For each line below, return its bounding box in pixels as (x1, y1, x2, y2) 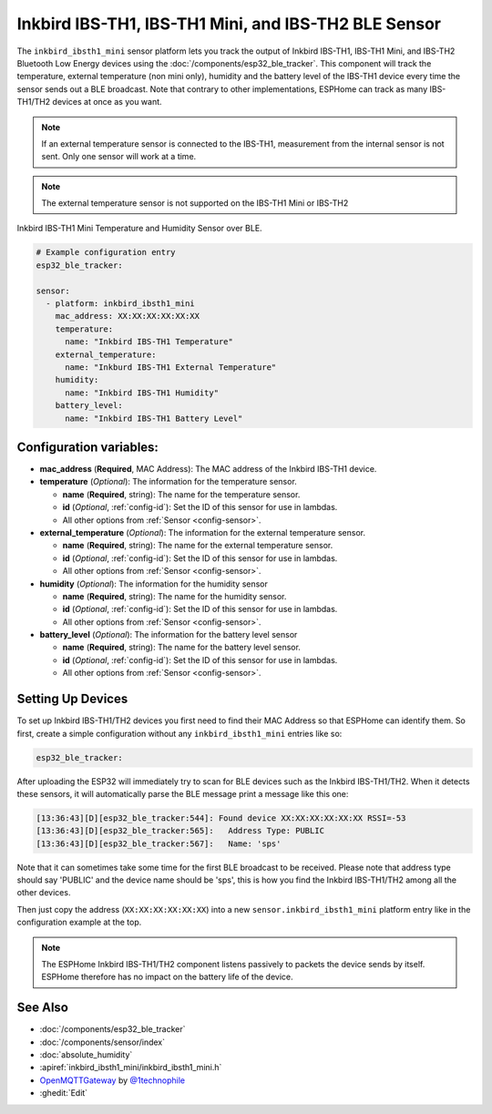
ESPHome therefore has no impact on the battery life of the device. (41, 971, 293, 983)
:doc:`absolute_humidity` (39, 1049, 133, 1060)
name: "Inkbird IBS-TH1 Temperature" (65, 337, 234, 347)
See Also (16, 1000, 68, 1016)
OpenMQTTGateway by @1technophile (39, 1075, 186, 1086)
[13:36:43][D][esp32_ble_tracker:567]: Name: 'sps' (36, 838, 282, 849)
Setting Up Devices (16, 691, 128, 707)
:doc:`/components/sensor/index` (39, 1037, 166, 1048)
